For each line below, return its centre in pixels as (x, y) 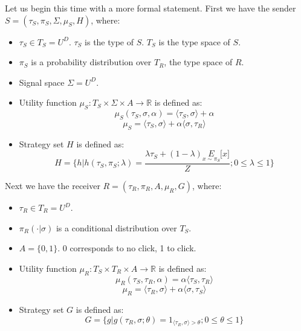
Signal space (42, 82)
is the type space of (194, 41)
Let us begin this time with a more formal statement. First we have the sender (150, 8)
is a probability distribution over (91, 62)
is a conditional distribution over (116, 227)
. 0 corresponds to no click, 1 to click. (127, 248)
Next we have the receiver (53, 186)
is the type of (109, 41)
